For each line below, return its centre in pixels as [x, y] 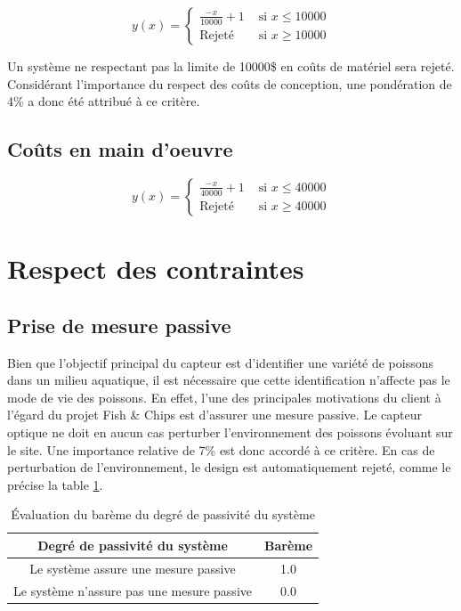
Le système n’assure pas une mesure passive [133, 590]
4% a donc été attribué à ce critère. [104, 101]
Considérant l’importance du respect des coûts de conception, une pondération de [230, 83]
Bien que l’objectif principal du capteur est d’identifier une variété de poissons [221, 362]
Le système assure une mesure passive [133, 568]
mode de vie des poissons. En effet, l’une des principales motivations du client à [224, 397]
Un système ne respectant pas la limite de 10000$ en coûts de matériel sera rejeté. [231, 66]
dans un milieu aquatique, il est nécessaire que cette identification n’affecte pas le [229, 380]
